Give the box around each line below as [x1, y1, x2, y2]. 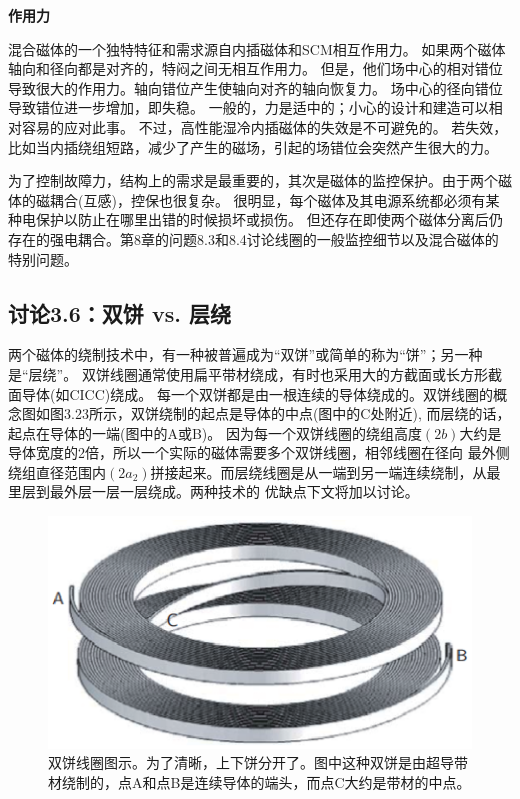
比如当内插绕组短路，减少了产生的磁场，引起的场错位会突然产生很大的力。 [8, 136, 498, 157]
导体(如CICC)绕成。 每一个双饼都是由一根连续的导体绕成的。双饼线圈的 [21, 383, 493, 404]
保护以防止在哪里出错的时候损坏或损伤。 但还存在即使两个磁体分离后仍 [35, 209, 503, 230]
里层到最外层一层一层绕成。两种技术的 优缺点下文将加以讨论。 [8, 481, 419, 502]
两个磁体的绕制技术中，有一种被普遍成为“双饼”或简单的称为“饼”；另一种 [8, 344, 483, 365]
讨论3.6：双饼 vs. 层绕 [8, 297, 231, 328]
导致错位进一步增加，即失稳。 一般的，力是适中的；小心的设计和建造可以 [8, 97, 489, 118]
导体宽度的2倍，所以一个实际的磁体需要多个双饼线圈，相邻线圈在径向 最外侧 [8, 442, 510, 463]
